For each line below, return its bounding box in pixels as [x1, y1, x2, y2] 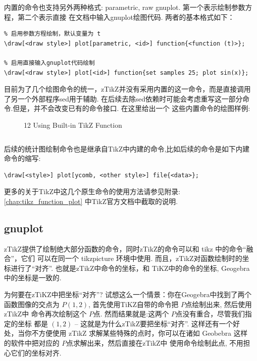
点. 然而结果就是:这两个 [93, 309, 169, 319]
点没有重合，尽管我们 [175, 309, 245, 319]
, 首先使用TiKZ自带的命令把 [88, 299, 179, 309]
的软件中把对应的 [4, 338, 59, 348]
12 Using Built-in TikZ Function [24, 119, 122, 130]
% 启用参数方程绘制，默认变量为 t [4, 30, 101, 38]
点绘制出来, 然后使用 [185, 299, 252, 309]
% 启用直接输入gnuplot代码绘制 [4, 59, 95, 66]
